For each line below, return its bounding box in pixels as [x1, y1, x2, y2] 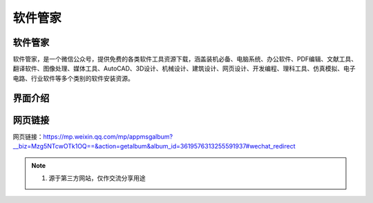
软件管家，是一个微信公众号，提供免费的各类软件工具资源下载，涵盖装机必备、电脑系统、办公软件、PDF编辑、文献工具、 [12, 55, 358, 64]
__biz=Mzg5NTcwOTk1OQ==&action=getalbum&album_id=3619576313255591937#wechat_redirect [12, 142, 296, 151]
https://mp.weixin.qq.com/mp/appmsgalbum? [43, 132, 173, 141]
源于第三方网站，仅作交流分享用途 [48, 173, 146, 182]
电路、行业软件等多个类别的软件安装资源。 [12, 74, 134, 82]
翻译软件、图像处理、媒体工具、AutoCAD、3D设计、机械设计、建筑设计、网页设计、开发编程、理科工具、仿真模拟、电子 [12, 64, 356, 72]
